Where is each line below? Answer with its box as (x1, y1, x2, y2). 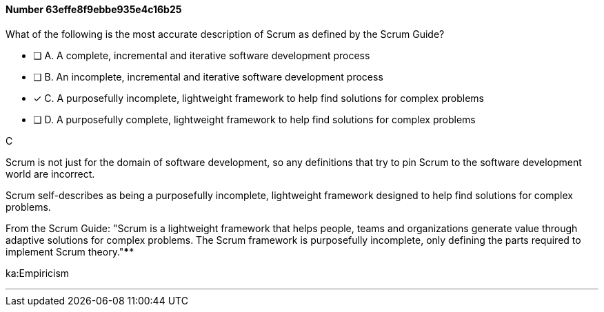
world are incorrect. (6, 167, 95, 180)
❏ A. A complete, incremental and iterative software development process (33, 49, 370, 61)
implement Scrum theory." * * (6, 245, 134, 258)
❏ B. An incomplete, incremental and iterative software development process (33, 70, 383, 83)
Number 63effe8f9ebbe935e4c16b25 (6, 3, 182, 15)
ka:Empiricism (6, 267, 70, 279)
